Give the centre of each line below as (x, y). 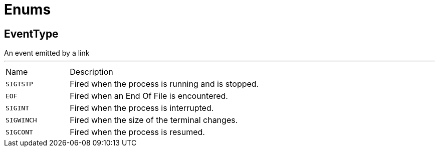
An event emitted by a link (47, 53)
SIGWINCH (21, 120)
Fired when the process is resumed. (137, 132)
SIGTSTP (19, 84)
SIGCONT (19, 132)
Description (91, 72)
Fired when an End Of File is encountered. (149, 96)
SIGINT (17, 108)
